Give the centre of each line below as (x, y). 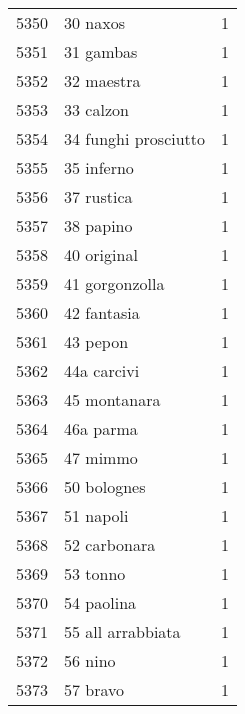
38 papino (98, 225)
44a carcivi (102, 370)
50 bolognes (105, 486)
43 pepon (96, 341)
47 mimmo (101, 457)
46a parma (101, 428)
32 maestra (102, 80)
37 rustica (98, 196)
